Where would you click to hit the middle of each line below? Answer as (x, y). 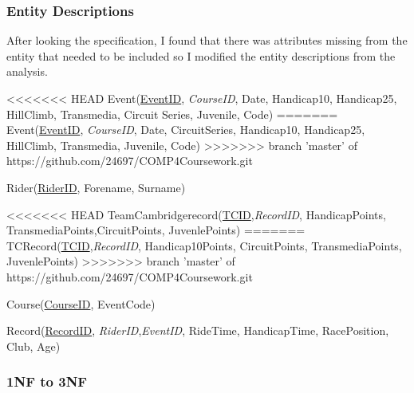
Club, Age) (34, 346)
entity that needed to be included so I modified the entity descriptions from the (201, 55)
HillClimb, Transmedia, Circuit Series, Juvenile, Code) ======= (172, 114)
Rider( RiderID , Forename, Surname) (96, 187)
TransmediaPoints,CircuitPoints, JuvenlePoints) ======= (156, 230)
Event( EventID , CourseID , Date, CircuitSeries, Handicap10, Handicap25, (186, 130)
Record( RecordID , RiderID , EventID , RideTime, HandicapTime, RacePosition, (198, 330)
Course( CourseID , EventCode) (81, 303)
